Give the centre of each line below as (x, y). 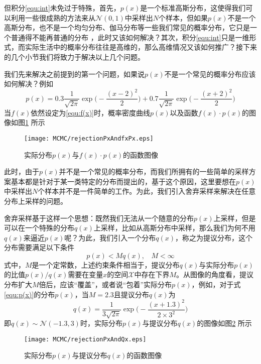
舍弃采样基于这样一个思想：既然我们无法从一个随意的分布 (99, 218)
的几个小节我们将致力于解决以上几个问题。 (74, 56)
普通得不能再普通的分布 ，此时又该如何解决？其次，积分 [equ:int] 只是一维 (130, 37)
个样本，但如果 (183, 17)
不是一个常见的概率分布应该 (210, 74)
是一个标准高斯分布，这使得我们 (193, 8)
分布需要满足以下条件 (39, 247)
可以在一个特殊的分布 (39, 228)
